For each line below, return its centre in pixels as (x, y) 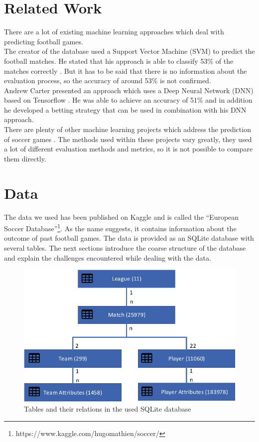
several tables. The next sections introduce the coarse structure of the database (125, 248)
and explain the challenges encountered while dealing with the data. (108, 257)
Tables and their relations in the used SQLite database (108, 409)
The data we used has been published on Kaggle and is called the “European (122, 217)
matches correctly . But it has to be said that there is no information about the (126, 71)
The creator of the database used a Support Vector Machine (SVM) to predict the (129, 51)
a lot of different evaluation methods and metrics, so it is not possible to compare (129, 149)
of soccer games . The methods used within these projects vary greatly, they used (128, 139)
